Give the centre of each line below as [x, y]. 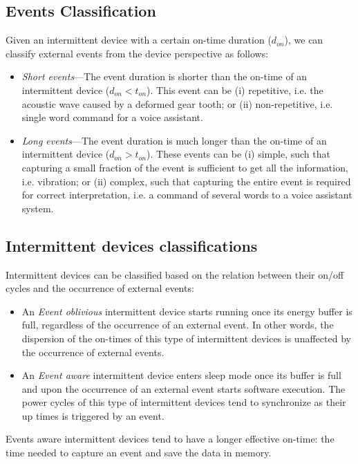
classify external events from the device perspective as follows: [137, 53]
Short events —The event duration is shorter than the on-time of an [164, 76]
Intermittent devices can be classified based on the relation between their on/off [175, 274]
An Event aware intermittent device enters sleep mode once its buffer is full [181, 375]
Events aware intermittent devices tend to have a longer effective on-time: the [170, 439]
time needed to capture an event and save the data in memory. [139, 453]
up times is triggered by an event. [93, 415]
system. [38, 208]
